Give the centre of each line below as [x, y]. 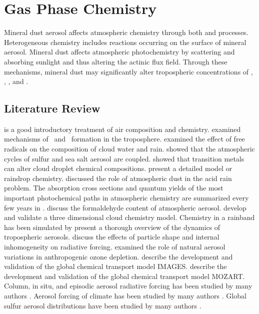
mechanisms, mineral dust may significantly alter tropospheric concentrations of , [128, 71]
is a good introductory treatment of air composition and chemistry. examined [122, 129]
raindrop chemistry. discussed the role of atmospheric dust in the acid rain [118, 178]
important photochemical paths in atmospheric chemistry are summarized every [126, 198]
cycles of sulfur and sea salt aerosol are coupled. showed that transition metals [124, 158]
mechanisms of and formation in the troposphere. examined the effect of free [124, 139]
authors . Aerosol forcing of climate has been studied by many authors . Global [125, 295]
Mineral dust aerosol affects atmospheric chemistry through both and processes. [126, 32]
